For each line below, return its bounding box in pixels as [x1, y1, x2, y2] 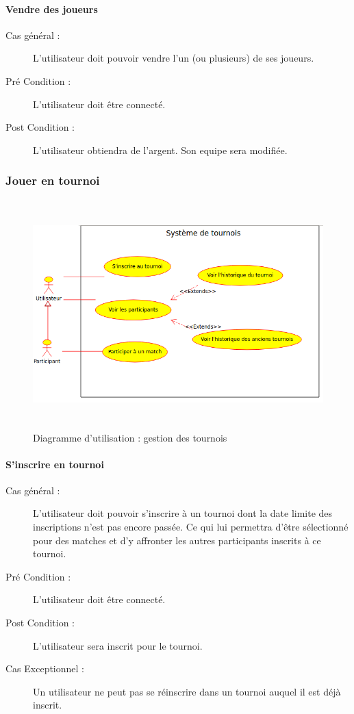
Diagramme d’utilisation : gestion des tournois [33, 430, 227, 444]
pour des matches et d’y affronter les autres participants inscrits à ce [33, 533, 321, 547]
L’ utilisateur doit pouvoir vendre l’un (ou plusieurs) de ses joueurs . [33, 51, 314, 65]
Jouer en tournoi [5, 172, 100, 189]
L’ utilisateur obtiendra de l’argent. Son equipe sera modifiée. [33, 142, 288, 157]
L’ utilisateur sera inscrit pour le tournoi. [33, 638, 203, 652]
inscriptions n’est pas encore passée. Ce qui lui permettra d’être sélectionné [33, 520, 349, 534]
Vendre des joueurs [5, 1, 98, 16]
